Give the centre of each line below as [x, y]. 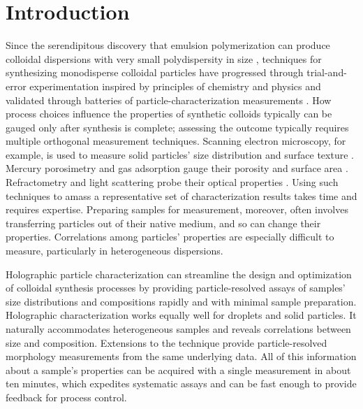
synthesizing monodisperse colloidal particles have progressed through [155, 72]
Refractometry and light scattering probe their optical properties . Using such [172, 182]
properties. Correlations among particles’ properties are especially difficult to [170, 237]
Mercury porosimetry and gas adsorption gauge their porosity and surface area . [177, 168]
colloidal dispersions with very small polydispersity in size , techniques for [164, 58]
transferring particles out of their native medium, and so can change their [163, 223]
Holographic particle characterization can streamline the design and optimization [179, 274]
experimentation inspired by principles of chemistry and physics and [175, 86]
